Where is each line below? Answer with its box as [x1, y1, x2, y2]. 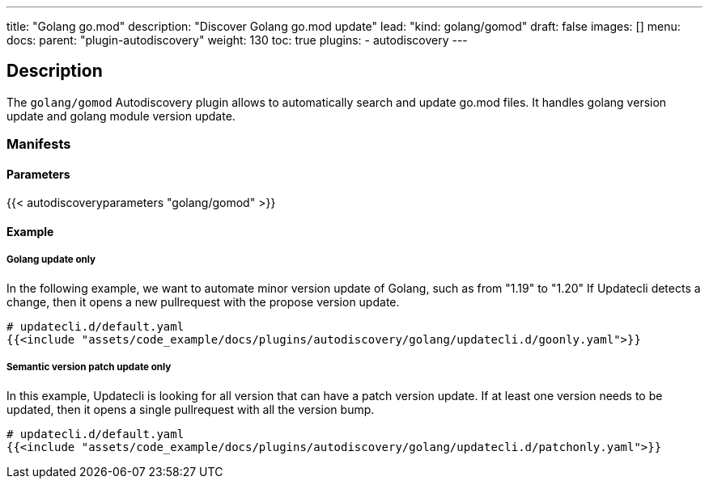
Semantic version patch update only [6, 361, 172, 373]
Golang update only [6, 254, 96, 266]
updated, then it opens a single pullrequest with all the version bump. [6, 402, 375, 416]
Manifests [6, 136, 71, 153]
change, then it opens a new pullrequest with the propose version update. [6, 294, 400, 309]
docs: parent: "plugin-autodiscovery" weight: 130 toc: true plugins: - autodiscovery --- [6, 33, 468, 47]
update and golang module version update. [6, 108, 236, 123]
